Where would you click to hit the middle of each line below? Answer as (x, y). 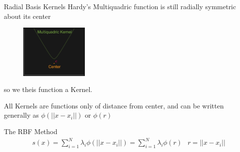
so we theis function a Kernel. (48, 89)
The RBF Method (31, 131)
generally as (22, 115)
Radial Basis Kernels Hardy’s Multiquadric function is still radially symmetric (120, 6)
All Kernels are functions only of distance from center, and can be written (114, 105)
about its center (27, 16)
